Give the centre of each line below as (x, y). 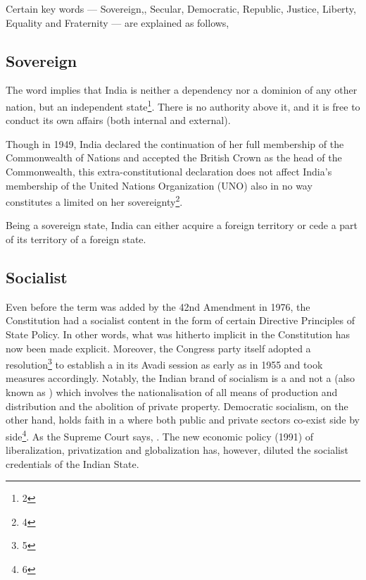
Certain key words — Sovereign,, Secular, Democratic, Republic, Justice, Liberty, (181, 8)
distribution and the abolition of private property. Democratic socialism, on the (177, 406)
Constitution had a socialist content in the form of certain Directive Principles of (180, 320)
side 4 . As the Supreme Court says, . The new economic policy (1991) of (160, 435)
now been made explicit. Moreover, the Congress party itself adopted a (158, 348)
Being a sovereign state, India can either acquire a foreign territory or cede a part (182, 225)
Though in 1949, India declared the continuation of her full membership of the (175, 143)
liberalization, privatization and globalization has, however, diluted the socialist (177, 450)
